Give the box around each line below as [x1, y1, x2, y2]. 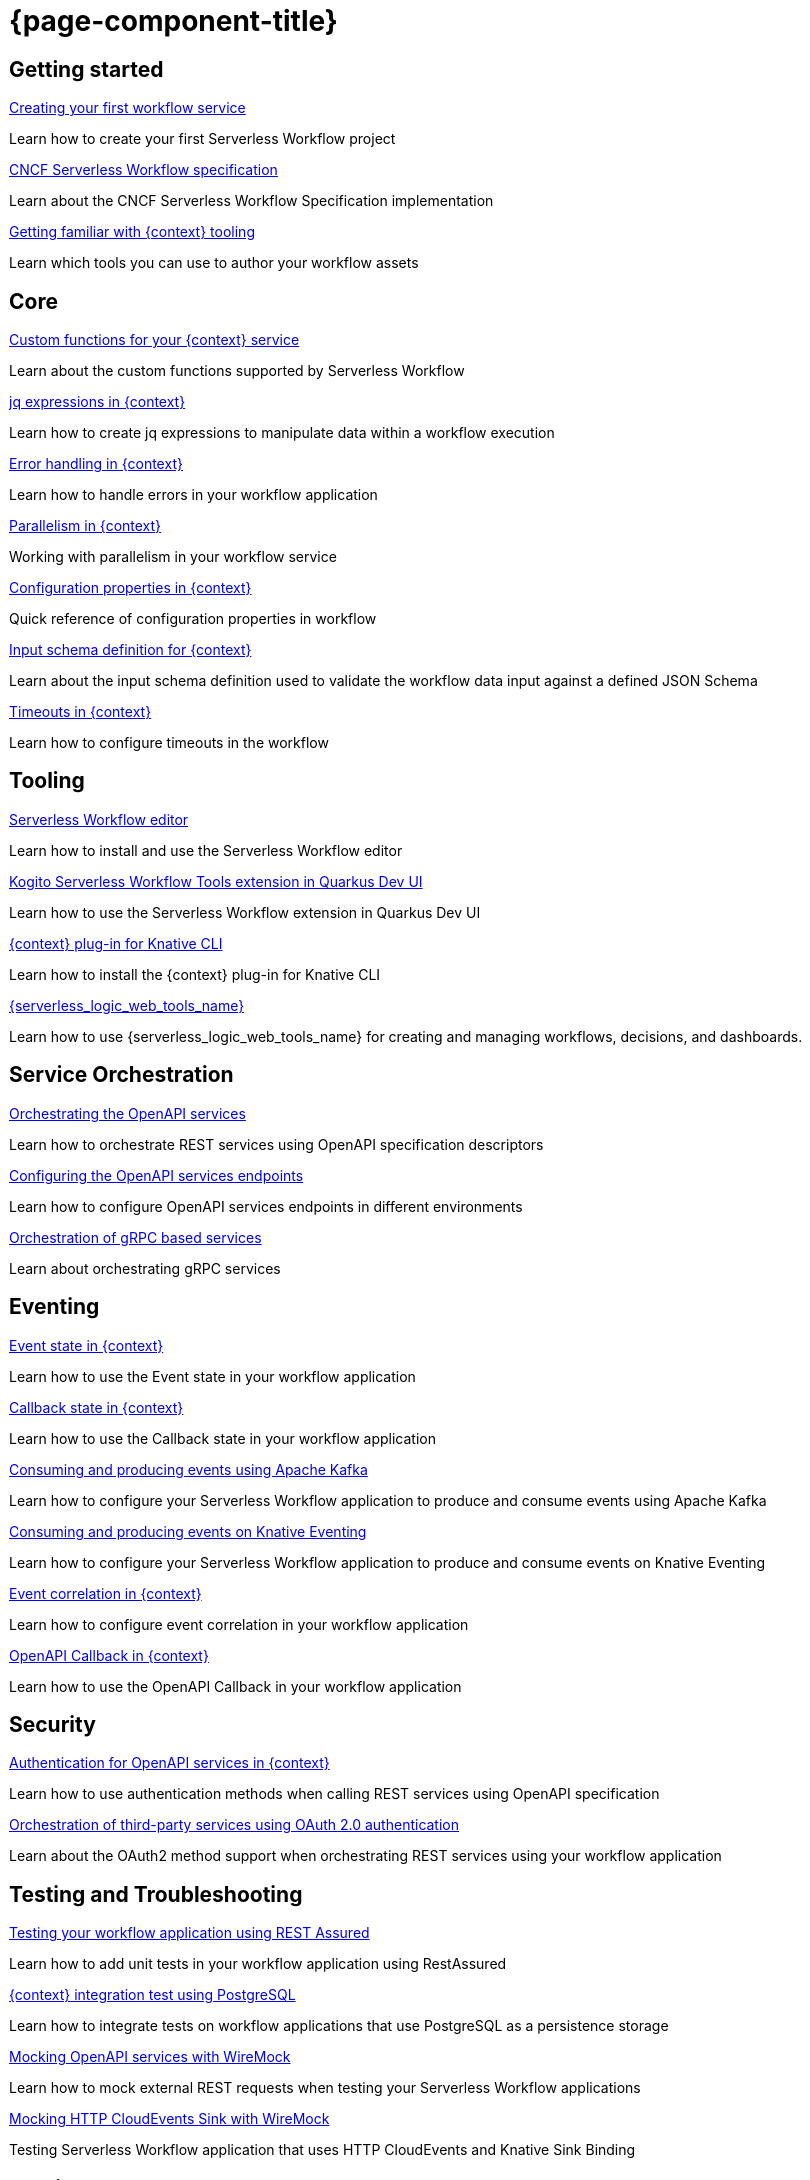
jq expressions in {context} [9, 393, 186, 411]
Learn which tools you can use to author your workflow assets [9, 254, 419, 272]
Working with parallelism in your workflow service [9, 548, 337, 566]
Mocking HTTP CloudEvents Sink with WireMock [9, 2110, 330, 2128]
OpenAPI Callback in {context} [9, 1646, 209, 1664]
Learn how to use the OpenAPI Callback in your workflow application [9, 1677, 462, 1695]
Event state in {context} [9, 1336, 164, 1354]
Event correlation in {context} [9, 1584, 202, 1602]
